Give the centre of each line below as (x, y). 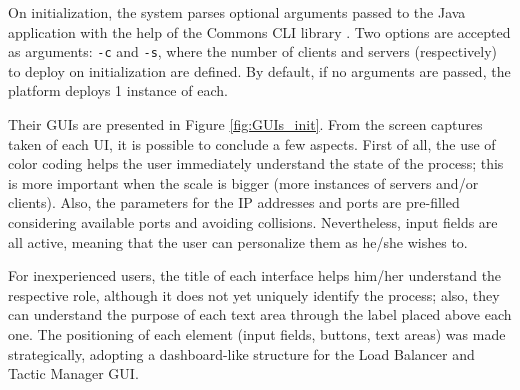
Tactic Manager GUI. (73, 373)
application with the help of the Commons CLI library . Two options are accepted (259, 31)
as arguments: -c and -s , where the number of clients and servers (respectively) (253, 51)
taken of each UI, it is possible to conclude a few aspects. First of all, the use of (252, 143)
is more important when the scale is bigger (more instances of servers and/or (243, 182)
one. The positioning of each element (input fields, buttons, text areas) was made (257, 333)
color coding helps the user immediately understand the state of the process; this (256, 163)
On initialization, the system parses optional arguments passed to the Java (237, 12)
